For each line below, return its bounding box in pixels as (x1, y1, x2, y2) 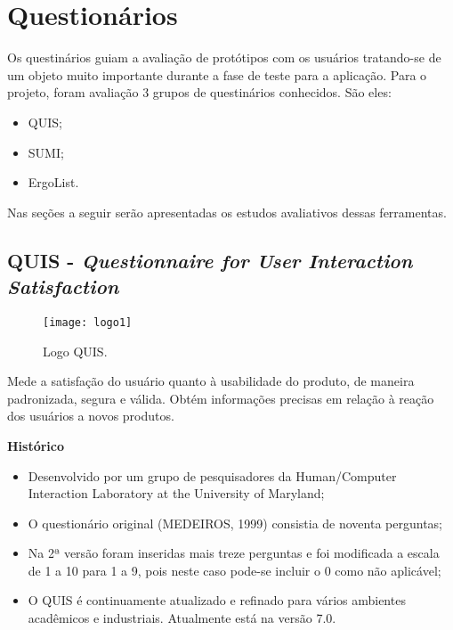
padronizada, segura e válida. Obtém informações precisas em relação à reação (7, 389, 434, 407)
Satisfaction (7, 273, 119, 300)
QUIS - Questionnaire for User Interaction (7, 246, 413, 274)
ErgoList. (28, 173, 79, 192)
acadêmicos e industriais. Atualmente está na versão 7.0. (28, 609, 336, 627)
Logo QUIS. (43, 341, 108, 360)
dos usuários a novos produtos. (7, 406, 174, 425)
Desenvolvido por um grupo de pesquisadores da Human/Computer (28, 466, 397, 485)
